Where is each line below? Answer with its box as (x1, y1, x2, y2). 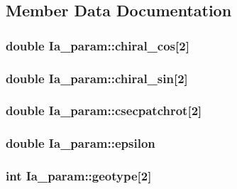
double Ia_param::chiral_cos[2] (6, 36, 189, 54)
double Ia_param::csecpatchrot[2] (6, 102, 202, 119)
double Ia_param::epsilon (6, 134, 155, 152)
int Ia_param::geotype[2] (6, 167, 152, 185)
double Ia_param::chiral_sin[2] (6, 69, 188, 87)
